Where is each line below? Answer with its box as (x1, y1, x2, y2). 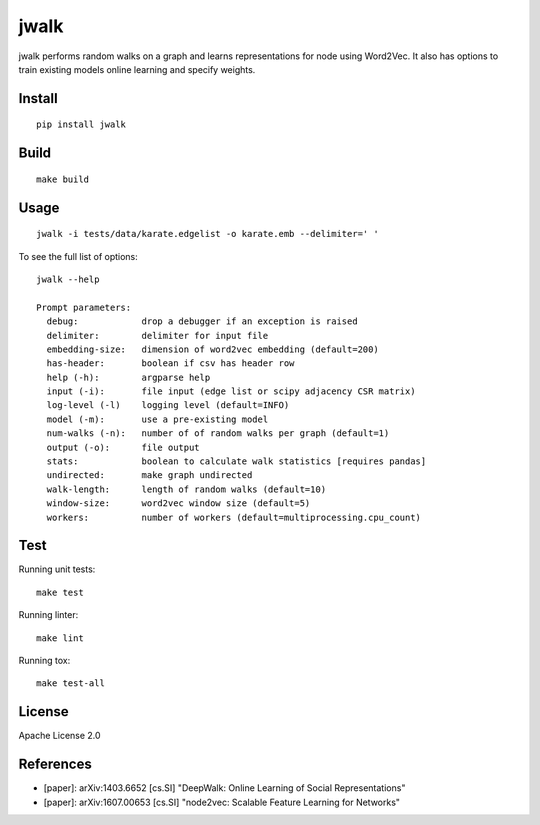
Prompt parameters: (36, 301, 132, 313)
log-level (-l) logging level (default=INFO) (46, 400, 290, 411)
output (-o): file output (46, 441, 200, 453)
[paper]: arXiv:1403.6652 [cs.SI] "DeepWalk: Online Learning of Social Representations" (43, 782, 406, 794)
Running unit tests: (18, 563, 96, 575)
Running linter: (18, 609, 79, 621)
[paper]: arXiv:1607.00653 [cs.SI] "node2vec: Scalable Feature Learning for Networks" (43, 796, 400, 808)
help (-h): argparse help (46, 371, 211, 383)
